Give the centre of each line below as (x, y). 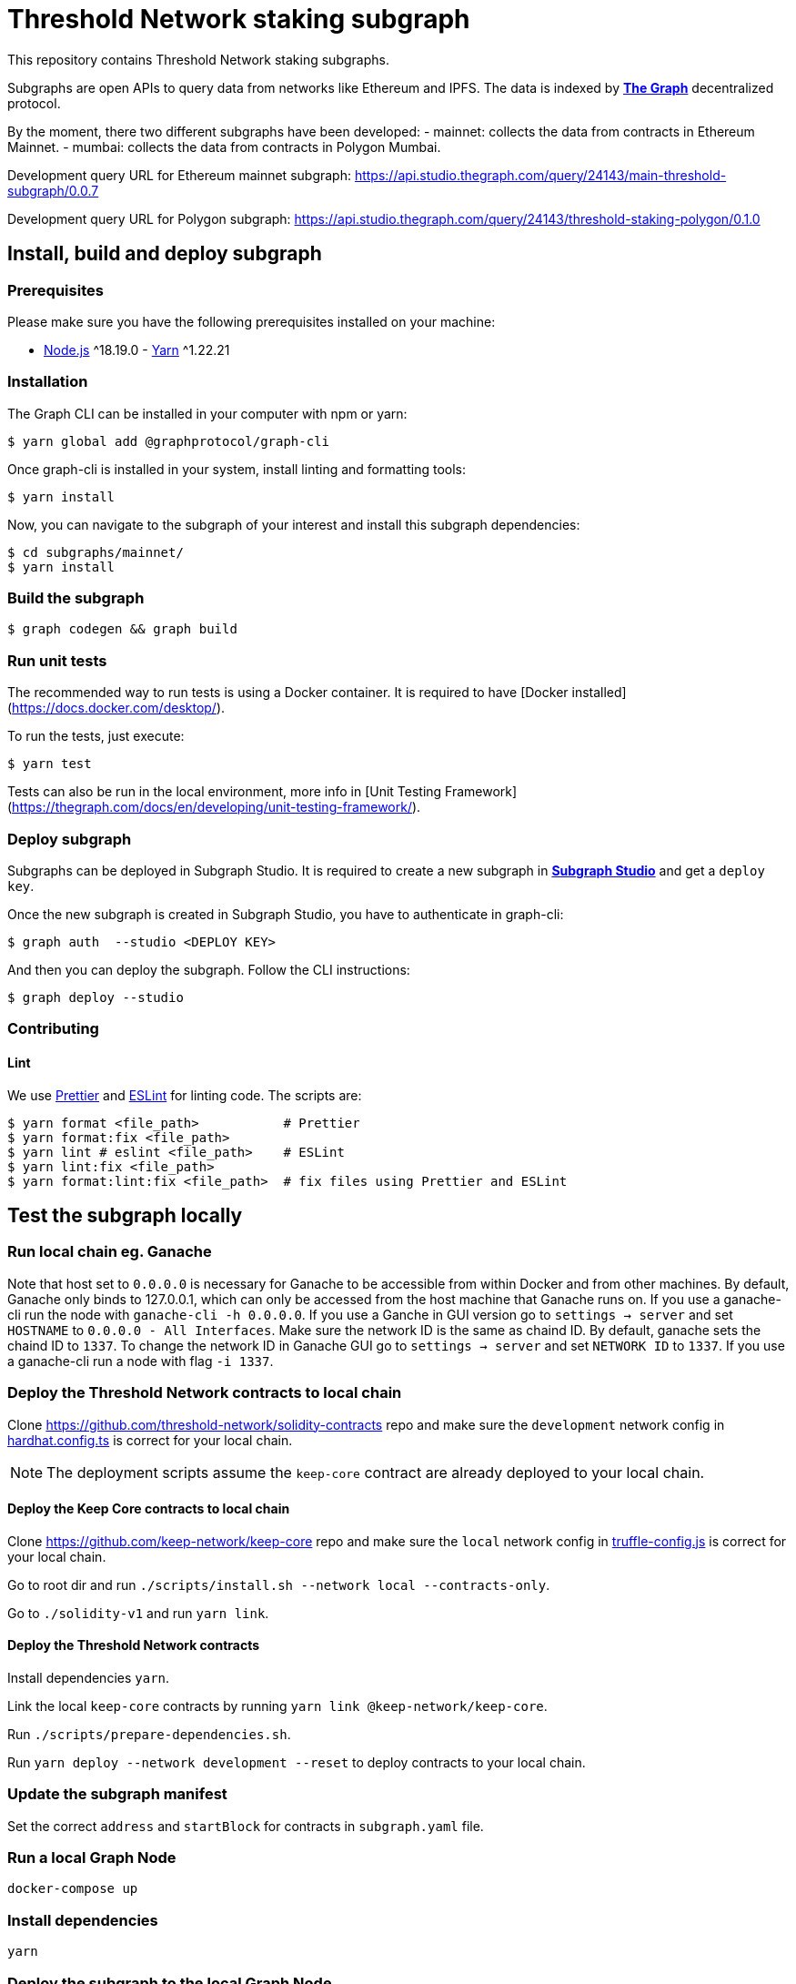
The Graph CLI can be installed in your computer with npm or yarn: (207, 413)
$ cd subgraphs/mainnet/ (96, 552)
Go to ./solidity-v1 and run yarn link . (138, 1613)
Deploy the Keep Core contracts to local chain (149, 1509)
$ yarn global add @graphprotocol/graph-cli (169, 441)
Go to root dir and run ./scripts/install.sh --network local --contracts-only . (279, 1584)
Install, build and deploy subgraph (165, 254)
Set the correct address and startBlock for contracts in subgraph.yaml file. (246, 1826)
